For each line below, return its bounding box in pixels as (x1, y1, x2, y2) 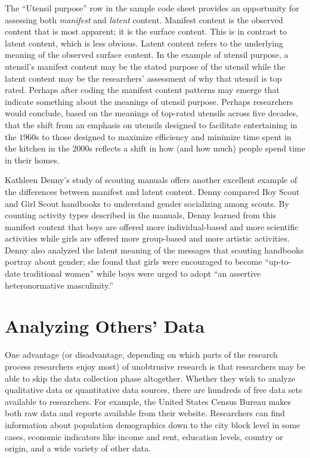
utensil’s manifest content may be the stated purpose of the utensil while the (5, 60, 286, 72)
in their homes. (5, 153, 60, 166)
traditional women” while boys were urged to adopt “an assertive (23, 267, 261, 280)
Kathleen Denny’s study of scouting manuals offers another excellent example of (5, 174, 297, 186)
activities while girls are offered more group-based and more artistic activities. (5, 232, 290, 245)
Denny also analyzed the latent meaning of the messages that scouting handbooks (5, 243, 304, 256)
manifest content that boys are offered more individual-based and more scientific (5, 220, 299, 233)
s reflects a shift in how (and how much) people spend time (89, 142, 305, 154)
